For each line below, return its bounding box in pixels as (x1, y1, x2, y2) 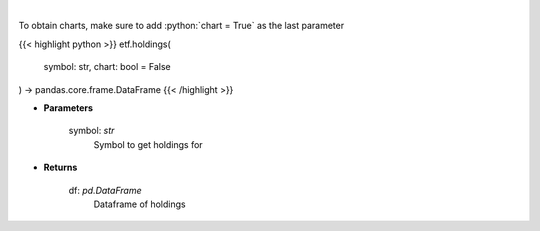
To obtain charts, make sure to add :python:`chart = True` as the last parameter (18, 20, 345, 32)
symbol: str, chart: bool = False (43, 61, 171, 73)
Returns (43, 161, 78, 174)
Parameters (43, 101, 94, 114)
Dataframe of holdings (93, 198, 186, 210)
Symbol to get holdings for (93, 138, 204, 150)
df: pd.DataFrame (68, 184, 142, 196)
